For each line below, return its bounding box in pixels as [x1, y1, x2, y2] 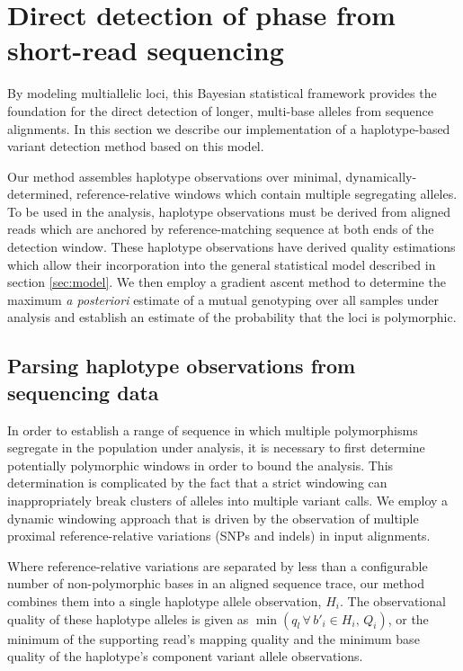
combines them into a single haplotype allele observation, [7, 591, 322, 610]
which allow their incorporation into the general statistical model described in [7, 255, 436, 273]
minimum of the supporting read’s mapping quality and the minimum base [7, 629, 420, 648]
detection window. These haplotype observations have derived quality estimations [7, 237, 456, 256]
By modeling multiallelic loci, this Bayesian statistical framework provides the [7, 84, 437, 103]
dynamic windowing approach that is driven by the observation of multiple [7, 508, 419, 527]
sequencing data [7, 378, 159, 406]
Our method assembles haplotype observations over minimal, [7, 166, 342, 185]
